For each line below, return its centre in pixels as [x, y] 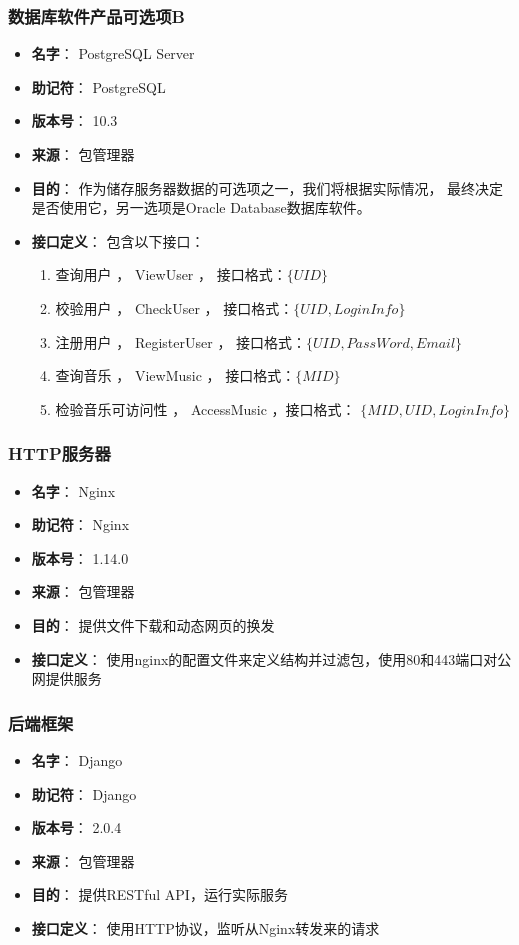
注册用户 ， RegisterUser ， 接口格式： [181, 341]
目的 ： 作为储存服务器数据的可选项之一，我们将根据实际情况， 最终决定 [267, 187]
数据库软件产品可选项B [96, 15]
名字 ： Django [77, 759]
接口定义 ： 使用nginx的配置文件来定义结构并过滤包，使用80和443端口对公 [271, 658]
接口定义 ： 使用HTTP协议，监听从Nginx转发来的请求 [205, 927]
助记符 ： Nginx [80, 524]
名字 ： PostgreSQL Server [113, 53]
